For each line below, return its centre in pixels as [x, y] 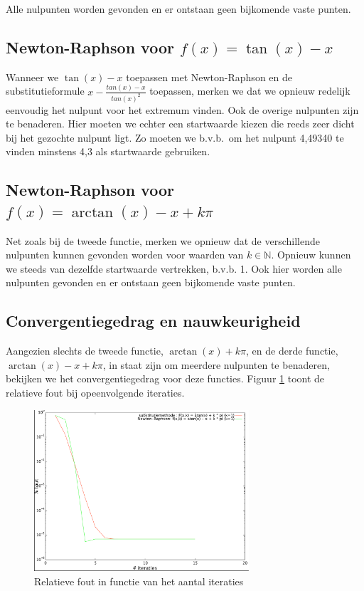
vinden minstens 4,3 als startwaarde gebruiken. [108, 151]
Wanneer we [32, 77]
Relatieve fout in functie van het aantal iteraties [139, 581]
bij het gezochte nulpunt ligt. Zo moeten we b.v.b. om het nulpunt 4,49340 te [175, 137]
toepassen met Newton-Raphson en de [209, 77]
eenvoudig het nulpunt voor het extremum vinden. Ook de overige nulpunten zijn [182, 109]
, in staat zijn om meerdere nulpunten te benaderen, [216, 364]
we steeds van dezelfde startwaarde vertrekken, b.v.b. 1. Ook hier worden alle [174, 268]
